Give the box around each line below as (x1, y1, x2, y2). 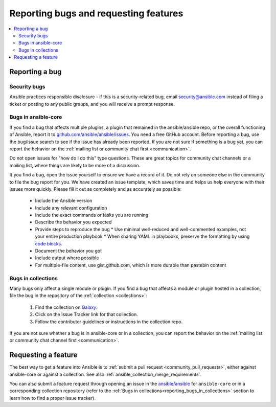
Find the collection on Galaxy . (35, 304, 98, 310)
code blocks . (35, 240, 62, 246)
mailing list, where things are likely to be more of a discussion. (9, 162, 141, 168)
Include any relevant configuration (35, 205, 107, 211)
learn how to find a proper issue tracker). (9, 395, 96, 401)
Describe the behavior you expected (35, 219, 112, 225)
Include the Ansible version (35, 197, 93, 204)
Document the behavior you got (35, 248, 102, 254)
